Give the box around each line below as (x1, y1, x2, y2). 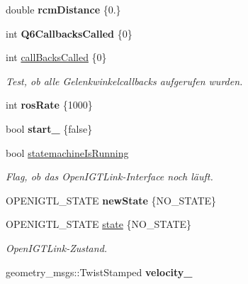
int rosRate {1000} (6, 97, 93, 112)
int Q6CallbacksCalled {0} (6, 26, 133, 40)
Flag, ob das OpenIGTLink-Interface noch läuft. (6, 169, 213, 184)
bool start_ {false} (6, 121, 93, 136)
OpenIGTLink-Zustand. (6, 240, 108, 255)
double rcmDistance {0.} (6, 2, 121, 16)
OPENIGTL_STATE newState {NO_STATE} (6, 192, 217, 207)
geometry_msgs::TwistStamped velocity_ (6, 264, 193, 279)
